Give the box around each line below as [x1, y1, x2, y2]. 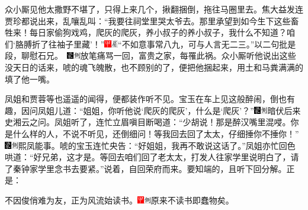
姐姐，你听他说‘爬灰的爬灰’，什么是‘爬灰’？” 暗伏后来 [83, 104, 301, 116]
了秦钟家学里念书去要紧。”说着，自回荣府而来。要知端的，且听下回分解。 [5, 162, 287, 174]
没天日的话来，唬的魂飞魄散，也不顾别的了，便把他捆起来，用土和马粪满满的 [5, 61, 303, 73]
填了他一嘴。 [5, 72, 54, 85]
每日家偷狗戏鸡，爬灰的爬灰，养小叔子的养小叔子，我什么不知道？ [29, 26, 287, 39]
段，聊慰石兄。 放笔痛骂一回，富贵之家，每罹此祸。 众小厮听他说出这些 [5, 49, 296, 62]
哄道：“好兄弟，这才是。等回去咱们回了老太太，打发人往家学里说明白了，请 [5, 151, 299, 163]
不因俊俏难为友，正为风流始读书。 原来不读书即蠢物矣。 [5, 193, 234, 206]
